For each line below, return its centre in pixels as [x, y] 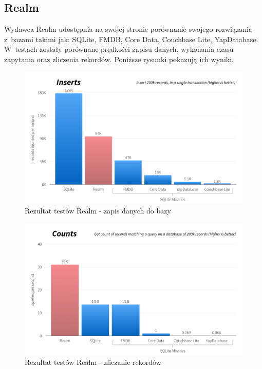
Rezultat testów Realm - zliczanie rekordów [93, 362]
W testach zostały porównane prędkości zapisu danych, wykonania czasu [119, 49]
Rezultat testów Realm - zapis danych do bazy [98, 211]
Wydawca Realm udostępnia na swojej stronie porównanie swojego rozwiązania [128, 29]
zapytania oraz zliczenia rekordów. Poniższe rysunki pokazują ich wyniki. [119, 59]
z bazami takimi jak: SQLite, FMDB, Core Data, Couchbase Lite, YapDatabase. [131, 39]
